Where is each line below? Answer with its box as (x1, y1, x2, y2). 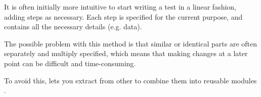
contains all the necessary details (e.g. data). (4, 21, 142, 32)
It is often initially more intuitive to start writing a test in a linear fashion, (4, 2, 236, 12)
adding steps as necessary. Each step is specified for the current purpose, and (4, 11, 243, 22)
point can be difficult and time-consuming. (4, 58, 136, 68)
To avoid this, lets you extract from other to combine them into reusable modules (4, 75, 257, 85)
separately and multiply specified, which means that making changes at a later (4, 48, 248, 59)
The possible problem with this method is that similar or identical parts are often (4, 38, 257, 48)
